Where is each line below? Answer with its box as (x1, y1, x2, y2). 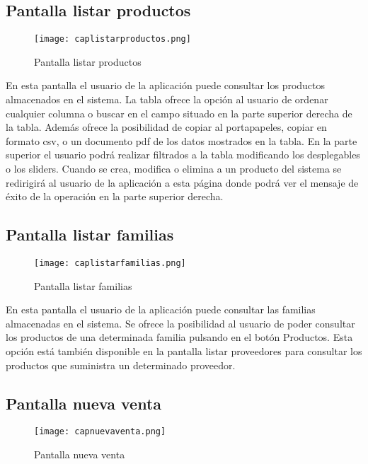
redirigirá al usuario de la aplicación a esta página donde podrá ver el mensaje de (6, 175, 359, 190)
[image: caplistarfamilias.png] (34, 258, 186, 268)
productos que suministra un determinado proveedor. (6, 357, 236, 372)
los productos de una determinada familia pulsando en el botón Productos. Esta (6, 330, 353, 344)
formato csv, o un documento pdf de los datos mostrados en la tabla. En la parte (6, 133, 357, 148)
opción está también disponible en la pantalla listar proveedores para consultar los (6, 344, 362, 359)
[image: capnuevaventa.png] (34, 427, 166, 437)
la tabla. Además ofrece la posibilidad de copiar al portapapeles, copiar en (6, 120, 327, 134)
